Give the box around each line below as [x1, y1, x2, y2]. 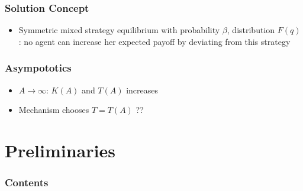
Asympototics [5, 60, 72, 75]
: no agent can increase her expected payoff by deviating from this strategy [18, 35, 291, 47]
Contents [5, 175, 49, 190]
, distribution [227, 24, 275, 36]
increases [126, 83, 159, 96]
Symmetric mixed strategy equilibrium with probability [18, 24, 220, 36]
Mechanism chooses [18, 103, 89, 116]
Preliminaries [5, 138, 115, 162]
